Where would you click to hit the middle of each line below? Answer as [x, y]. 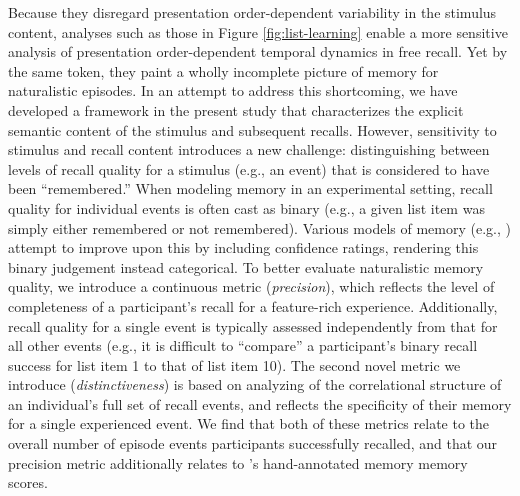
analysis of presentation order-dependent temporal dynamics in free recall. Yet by [258, 51]
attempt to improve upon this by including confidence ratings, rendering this [243, 247]
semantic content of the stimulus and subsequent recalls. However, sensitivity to [252, 129]
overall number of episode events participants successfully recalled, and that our [253, 443]
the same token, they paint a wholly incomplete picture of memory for [223, 70]
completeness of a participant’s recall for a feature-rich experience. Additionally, [253, 305]
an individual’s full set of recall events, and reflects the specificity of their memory [260, 403]
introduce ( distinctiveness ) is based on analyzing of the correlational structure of [255, 384]
